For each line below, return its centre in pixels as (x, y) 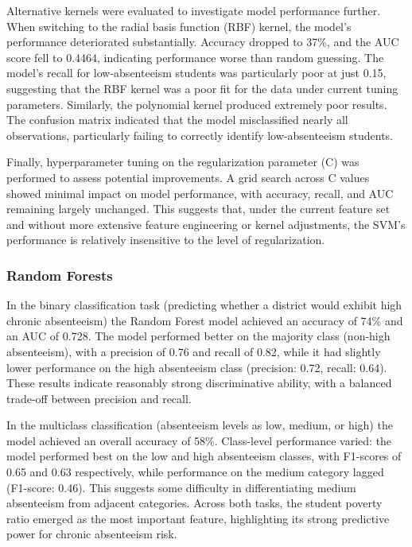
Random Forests (60, 275)
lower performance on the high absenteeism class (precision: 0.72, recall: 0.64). (197, 367)
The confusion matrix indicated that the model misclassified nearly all (177, 120)
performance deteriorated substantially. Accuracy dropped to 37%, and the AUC (203, 42)
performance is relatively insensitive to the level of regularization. (166, 240)
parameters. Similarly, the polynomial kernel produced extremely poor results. (197, 104)
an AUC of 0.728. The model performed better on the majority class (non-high (198, 336)
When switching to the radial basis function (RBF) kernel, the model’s (179, 26)
